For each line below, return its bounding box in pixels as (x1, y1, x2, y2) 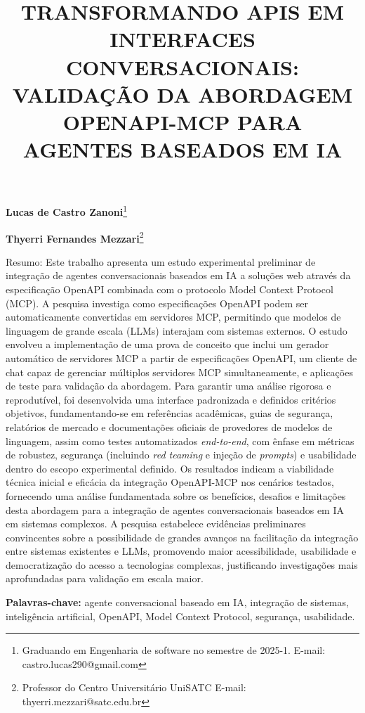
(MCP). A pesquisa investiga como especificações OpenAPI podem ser (6, 295, 308, 310)
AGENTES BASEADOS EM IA (22, 135, 343, 164)
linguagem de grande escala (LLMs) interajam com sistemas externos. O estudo (6, 323, 347, 338)
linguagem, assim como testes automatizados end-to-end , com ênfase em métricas (6, 433, 354, 448)
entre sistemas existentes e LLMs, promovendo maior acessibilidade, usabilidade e (6, 544, 357, 558)
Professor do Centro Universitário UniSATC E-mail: (22, 680, 246, 695)
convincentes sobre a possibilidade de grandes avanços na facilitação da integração (6, 529, 359, 544)
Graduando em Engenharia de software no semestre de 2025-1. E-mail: (22, 643, 326, 657)
